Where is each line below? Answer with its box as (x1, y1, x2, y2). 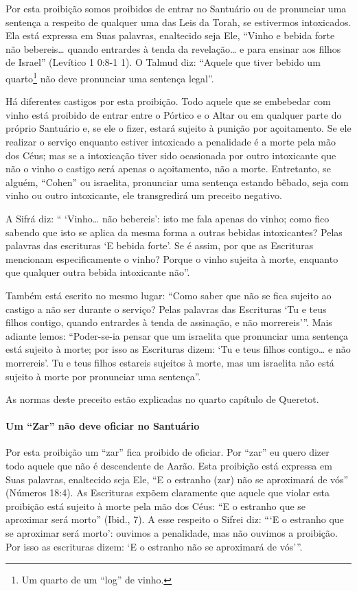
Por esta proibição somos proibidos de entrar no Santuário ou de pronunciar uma (5, 1, 347, 15)
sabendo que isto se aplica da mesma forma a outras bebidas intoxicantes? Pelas (5, 224, 343, 239)
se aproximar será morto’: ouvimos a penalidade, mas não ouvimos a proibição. (5, 526, 338, 540)
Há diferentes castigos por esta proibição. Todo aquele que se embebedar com (5, 94, 331, 108)
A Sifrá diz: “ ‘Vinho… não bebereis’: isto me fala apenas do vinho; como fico (5, 211, 330, 225)
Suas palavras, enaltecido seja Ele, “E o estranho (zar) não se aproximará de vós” (5, 472, 349, 486)
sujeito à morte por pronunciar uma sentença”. (5, 369, 201, 383)
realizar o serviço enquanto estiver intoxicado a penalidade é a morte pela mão (5, 135, 336, 148)
